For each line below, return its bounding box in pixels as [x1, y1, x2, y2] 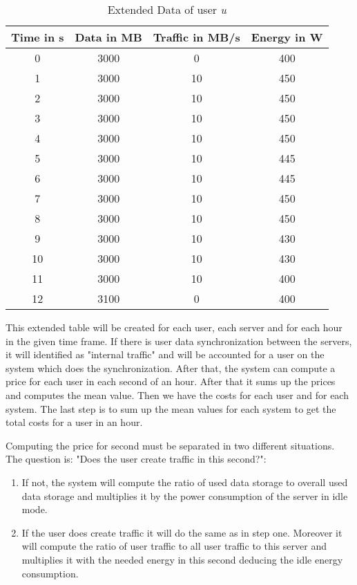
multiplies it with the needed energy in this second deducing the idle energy [21, 552, 343, 566]
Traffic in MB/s [153, 29, 240, 45]
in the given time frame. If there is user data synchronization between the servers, [6, 333, 352, 348]
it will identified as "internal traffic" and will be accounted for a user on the [6, 347, 325, 362]
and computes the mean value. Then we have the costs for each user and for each [6, 387, 349, 402]
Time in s [11, 29, 64, 45]
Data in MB [75, 29, 142, 45]
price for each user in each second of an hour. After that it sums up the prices [6, 374, 336, 389]
